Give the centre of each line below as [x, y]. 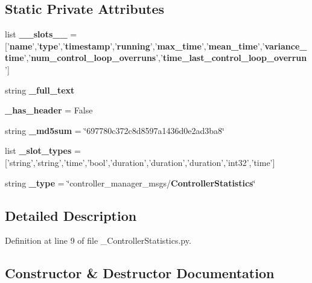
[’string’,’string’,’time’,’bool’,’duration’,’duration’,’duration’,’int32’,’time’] [140, 162]
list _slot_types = [43, 151]
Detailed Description [71, 215]
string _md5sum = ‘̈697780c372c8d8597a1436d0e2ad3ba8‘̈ [115, 130]
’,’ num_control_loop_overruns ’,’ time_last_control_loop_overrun [165, 58]
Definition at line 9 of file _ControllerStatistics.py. [98, 240]
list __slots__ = [41, 34]
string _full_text [40, 90]
